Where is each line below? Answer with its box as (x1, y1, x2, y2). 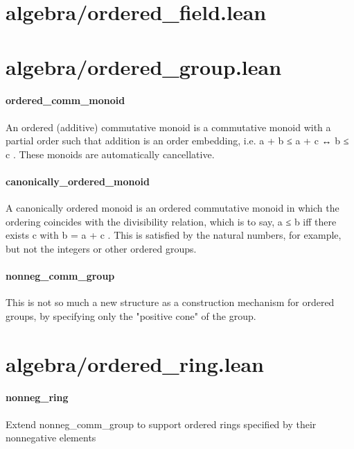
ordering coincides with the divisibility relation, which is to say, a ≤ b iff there (6, 214, 337, 228)
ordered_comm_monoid (6, 93, 125, 108)
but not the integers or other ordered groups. (6, 241, 197, 255)
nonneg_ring (6, 390, 69, 405)
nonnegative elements (6, 430, 96, 445)
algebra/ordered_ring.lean (6, 349, 264, 378)
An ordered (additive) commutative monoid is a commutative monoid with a (6, 119, 331, 134)
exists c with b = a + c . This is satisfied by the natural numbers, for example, (6, 228, 342, 242)
